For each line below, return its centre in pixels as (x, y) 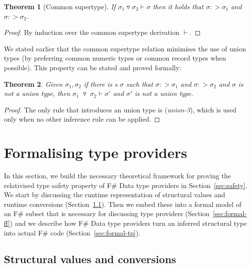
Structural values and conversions (90, 259)
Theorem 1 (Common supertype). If (60, 6)
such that (140, 84)
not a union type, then (37, 93)
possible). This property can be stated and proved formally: (93, 67)
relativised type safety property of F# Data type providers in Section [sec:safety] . (126, 185)
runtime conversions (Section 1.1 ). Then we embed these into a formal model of (123, 204)
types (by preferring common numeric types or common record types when (115, 58)
